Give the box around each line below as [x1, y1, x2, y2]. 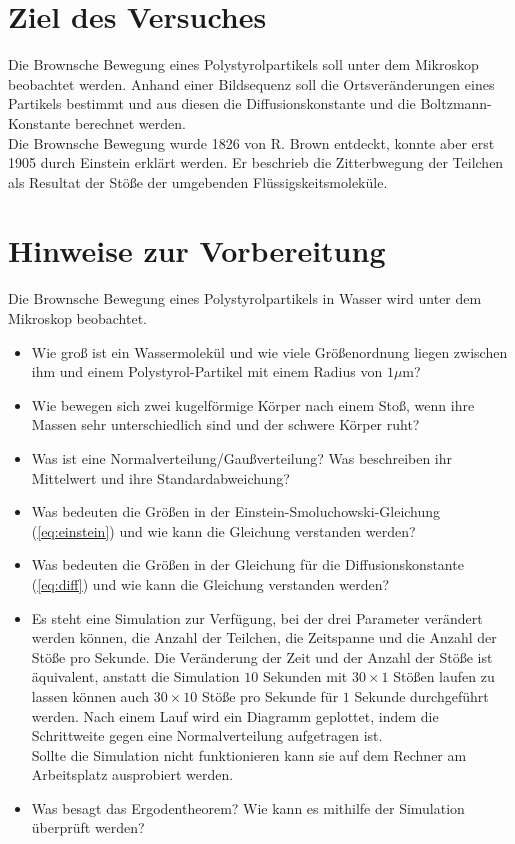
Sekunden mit [262, 666, 348, 687]
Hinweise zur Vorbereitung [8, 230, 386, 271]
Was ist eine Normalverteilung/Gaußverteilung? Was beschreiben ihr [31, 447, 453, 468]
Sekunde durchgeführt [354, 685, 489, 706]
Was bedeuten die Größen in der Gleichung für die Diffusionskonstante [31, 554, 464, 575]
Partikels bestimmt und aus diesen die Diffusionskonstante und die [8, 93, 416, 114]
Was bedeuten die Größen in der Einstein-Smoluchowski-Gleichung [31, 501, 441, 522]
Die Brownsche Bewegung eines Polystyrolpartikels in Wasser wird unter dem [8, 288, 482, 309]
